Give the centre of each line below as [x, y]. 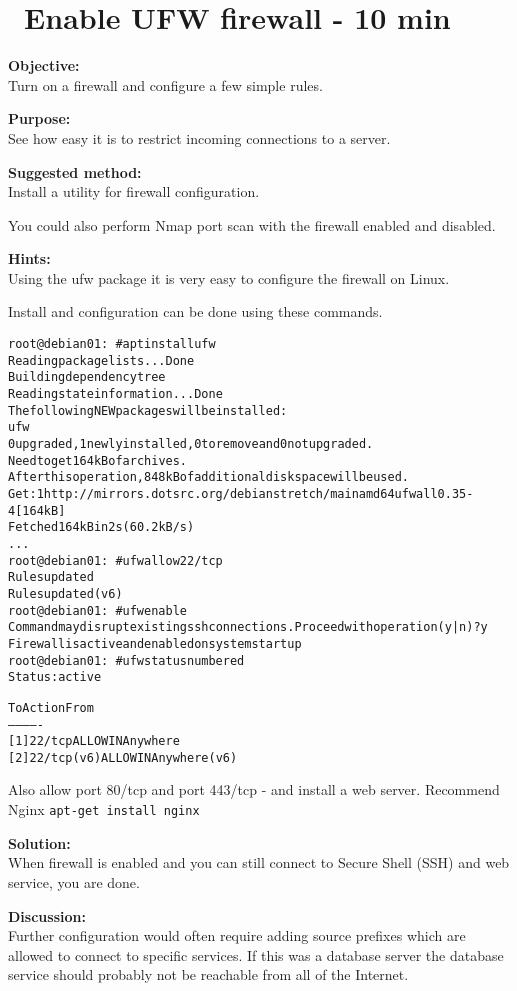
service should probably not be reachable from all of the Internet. [208, 974]
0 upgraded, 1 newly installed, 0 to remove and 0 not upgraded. [191, 444]
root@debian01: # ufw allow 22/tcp [115, 560]
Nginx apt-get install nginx [104, 809]
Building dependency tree [87, 377]
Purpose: [39, 118]
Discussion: [47, 915]
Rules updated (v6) [65, 593]
